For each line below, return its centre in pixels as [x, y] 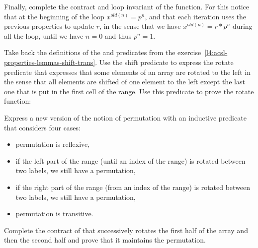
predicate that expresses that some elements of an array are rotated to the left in [128, 72]
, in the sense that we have [140, 26]
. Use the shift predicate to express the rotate [164, 62]
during [242, 26]
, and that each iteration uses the [196, 16]
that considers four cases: [42, 127]
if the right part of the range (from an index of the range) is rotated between [133, 187]
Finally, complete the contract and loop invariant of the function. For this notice [127, 6]
